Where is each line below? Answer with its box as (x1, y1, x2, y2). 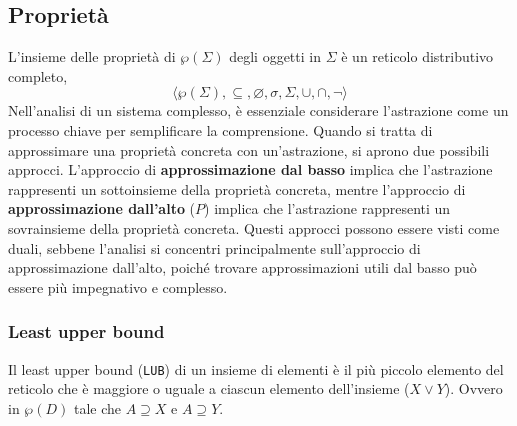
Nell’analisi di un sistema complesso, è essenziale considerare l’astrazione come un (8, 100, 509, 121)
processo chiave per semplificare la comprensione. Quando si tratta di (8, 119, 433, 140)
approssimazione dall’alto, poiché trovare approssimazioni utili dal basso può (8, 257, 477, 278)
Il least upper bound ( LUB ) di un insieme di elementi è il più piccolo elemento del (8, 358, 504, 379)
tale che (73, 397, 122, 418)
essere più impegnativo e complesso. (8, 276, 228, 297)
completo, (8, 65, 68, 86)
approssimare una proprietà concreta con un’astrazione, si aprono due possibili (8, 139, 490, 160)
